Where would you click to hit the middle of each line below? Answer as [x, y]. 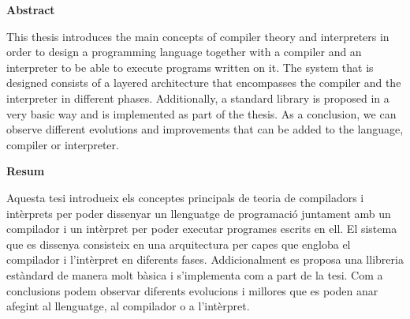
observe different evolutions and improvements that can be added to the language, [205, 129]
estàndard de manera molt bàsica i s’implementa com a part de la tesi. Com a [195, 274]
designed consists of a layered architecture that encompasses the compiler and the [204, 83]
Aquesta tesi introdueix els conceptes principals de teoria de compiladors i [185, 197]
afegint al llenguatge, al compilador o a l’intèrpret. [128, 306]
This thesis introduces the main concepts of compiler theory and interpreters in [198, 36]
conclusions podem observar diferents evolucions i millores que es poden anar [192, 290]
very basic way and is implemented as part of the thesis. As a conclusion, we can [201, 113]
